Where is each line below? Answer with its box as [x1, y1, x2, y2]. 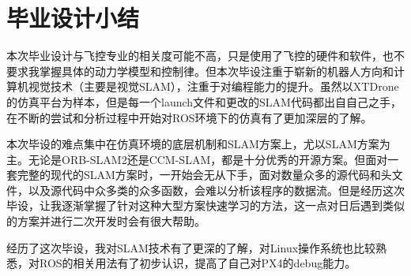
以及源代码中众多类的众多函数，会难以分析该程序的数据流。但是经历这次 [28, 181, 405, 198]
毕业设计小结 [6, 2, 140, 34]
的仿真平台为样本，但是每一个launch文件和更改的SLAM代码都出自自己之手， [6, 93, 402, 110]
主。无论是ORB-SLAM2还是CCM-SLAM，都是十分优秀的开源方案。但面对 [6, 151, 388, 167]
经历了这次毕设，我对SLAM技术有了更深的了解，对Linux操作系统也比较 [6, 239, 376, 255]
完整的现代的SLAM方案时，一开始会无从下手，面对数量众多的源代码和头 [17, 166, 392, 183]
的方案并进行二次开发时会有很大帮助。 [6, 213, 205, 229]
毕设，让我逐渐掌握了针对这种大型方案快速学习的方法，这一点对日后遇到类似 [6, 197, 405, 214]
